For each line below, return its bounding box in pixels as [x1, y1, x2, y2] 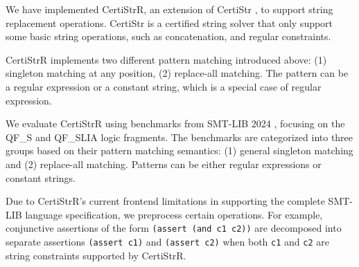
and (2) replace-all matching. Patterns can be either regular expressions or [6, 156, 322, 171]
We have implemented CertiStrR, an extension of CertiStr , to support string [6, 2, 333, 16]
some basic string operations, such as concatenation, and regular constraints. [6, 29, 331, 44]
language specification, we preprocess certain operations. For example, [25, 207, 323, 221]
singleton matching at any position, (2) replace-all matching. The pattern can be [6, 66, 349, 80]
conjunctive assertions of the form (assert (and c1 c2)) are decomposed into [6, 221, 342, 235]
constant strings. [6, 170, 76, 185]
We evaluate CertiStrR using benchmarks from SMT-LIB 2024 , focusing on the [6, 116, 345, 131]
